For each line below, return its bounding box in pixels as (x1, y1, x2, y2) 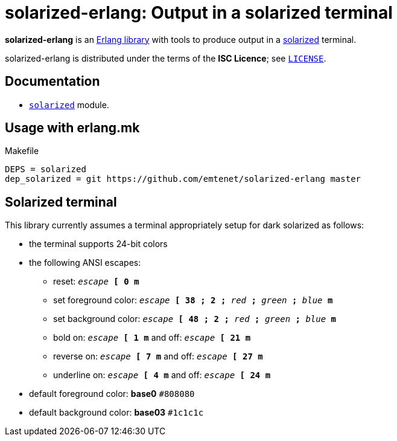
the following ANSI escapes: (29, 257, 141, 268)
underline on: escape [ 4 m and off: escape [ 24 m (53, 370, 271, 381)
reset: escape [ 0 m (53, 276, 139, 287)
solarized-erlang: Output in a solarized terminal (5, 2, 393, 23)
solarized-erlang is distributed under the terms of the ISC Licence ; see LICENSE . (5, 53, 326, 63)
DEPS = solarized (5, 164, 86, 175)
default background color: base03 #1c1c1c (29, 407, 204, 418)
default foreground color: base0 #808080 (29, 388, 195, 399)
